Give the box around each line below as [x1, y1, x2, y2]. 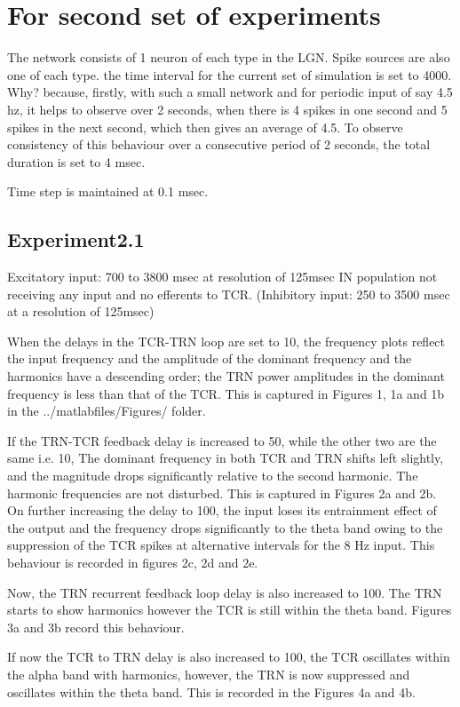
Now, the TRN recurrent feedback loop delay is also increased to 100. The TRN [7, 583, 442, 601]
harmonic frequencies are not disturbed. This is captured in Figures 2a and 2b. [7, 483, 437, 502]
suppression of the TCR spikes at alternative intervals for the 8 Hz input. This [7, 536, 435, 554]
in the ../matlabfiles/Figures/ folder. [7, 401, 206, 420]
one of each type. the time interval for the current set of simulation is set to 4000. [7, 65, 452, 83]
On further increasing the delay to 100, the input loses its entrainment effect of [7, 501, 437, 520]
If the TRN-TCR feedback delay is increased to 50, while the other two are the [7, 431, 437, 449]
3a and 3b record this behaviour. [7, 617, 185, 636]
